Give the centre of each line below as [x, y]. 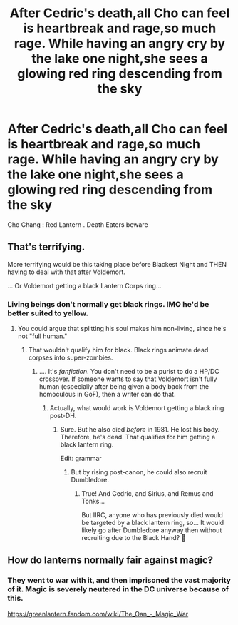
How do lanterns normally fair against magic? [110, 560]
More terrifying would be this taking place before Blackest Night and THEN [117, 264]
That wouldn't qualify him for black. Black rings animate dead [118, 350]
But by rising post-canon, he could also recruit [139, 472]
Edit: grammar [81, 459]
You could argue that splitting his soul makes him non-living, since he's [122, 329]
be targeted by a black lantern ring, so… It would [153, 523]
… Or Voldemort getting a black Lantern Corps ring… [84, 285]
